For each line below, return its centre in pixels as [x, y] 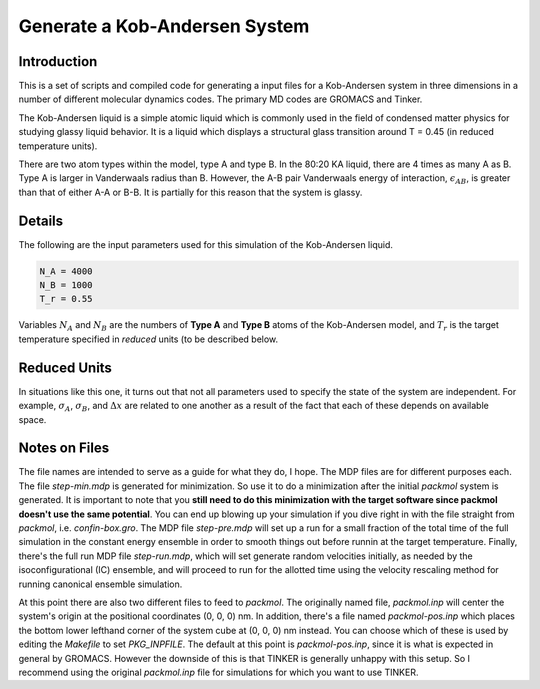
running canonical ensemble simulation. [100, 584]
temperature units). [58, 146]
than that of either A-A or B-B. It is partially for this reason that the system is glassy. [190, 192]
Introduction [58, 61]
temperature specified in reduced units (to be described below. [148, 339]
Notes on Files [64, 448]
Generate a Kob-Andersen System [164, 26]
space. [32, 419]
